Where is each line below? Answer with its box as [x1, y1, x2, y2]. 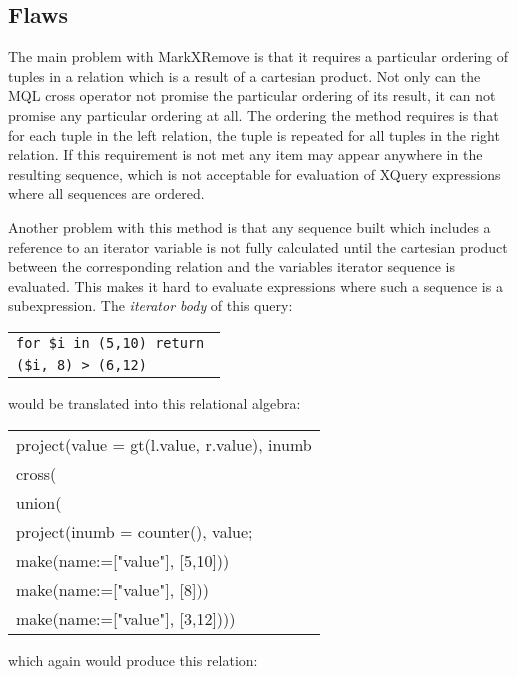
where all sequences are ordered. [8, 183, 205, 204]
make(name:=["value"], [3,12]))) [16, 606, 236, 630]
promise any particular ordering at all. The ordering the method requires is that [8, 104, 499, 125]
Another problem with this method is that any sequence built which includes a [8, 216, 491, 237]
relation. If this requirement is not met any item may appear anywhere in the [8, 144, 483, 165]
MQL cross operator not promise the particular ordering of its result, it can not [8, 85, 496, 106]
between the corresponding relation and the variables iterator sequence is [8, 256, 455, 277]
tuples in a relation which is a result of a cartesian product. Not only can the [8, 65, 481, 86]
